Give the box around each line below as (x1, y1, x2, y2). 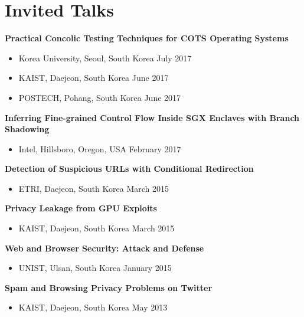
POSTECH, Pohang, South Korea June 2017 (18, 91, 181, 103)
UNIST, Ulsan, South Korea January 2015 (18, 262, 172, 274)
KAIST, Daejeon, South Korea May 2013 (18, 301, 168, 313)
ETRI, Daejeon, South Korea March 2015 (18, 182, 169, 194)
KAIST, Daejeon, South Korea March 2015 (18, 222, 175, 234)
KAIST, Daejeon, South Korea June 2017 (18, 71, 169, 84)
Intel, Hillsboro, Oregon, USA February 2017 (18, 142, 181, 155)
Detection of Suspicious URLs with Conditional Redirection (5, 162, 254, 175)
